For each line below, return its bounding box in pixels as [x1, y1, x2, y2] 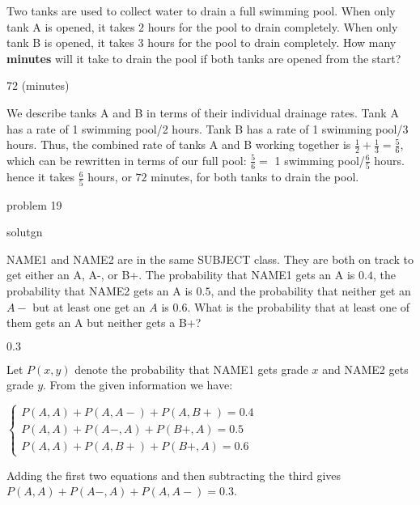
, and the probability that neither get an [210, 282, 411, 299]
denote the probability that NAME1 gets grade [74, 360, 308, 377]
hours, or [87, 168, 132, 185]
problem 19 [6, 196, 62, 213]
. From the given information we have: [43, 376, 233, 393]
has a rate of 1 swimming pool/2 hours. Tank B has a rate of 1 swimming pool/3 [6, 120, 409, 137]
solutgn [6, 223, 43, 240]
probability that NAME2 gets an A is [6, 282, 193, 299]
